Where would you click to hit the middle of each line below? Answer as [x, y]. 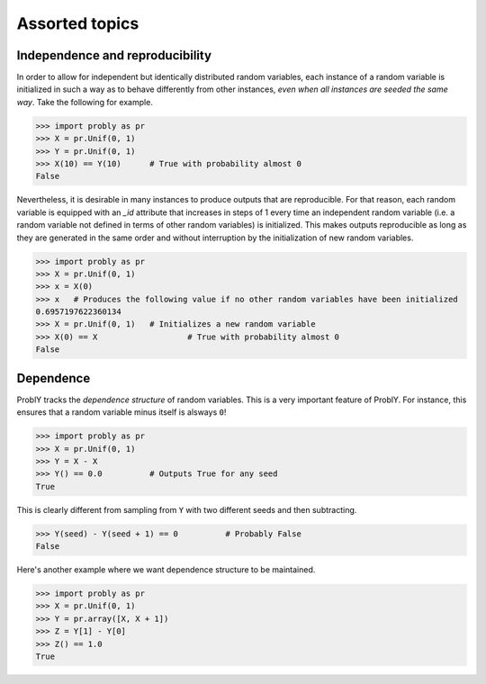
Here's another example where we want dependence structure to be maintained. [166, 570]
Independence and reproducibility [114, 55]
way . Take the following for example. [85, 102]
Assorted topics [78, 23]
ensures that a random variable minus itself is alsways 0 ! [121, 412]
